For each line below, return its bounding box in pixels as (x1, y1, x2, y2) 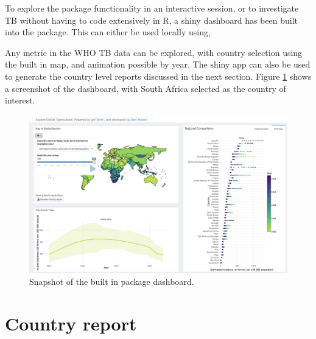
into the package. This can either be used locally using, (5, 26, 211, 38)
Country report (5, 311, 137, 336)
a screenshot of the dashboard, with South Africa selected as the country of (5, 82, 286, 94)
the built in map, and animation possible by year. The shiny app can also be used (5, 58, 311, 71)
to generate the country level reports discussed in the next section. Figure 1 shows (5, 69, 312, 82)
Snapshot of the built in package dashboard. (29, 275, 194, 288)
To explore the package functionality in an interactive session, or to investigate (5, 2, 299, 14)
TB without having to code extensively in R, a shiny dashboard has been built (5, 13, 298, 26)
